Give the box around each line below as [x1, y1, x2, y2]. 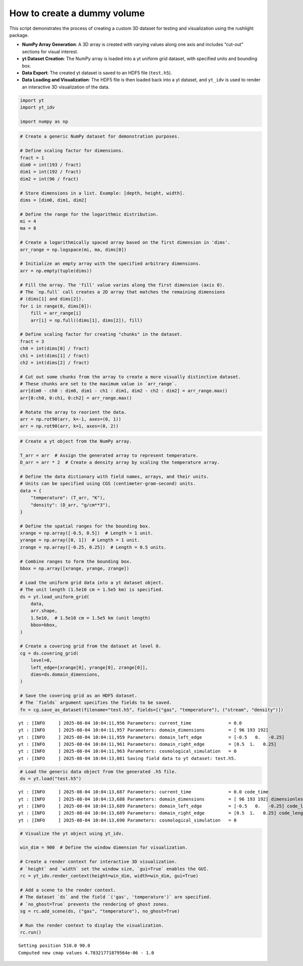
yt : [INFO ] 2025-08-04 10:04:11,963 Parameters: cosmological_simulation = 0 [18, 748, 237, 754]
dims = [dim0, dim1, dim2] [20, 197, 87, 203]
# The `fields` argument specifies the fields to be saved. [20, 700, 172, 705]
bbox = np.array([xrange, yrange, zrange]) [20, 566, 130, 572]
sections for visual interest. [22, 48, 78, 55]
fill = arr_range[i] [30, 311, 82, 316]
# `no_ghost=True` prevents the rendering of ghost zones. [20, 901, 169, 907]
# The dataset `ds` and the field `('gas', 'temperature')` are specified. [20, 894, 212, 900]
